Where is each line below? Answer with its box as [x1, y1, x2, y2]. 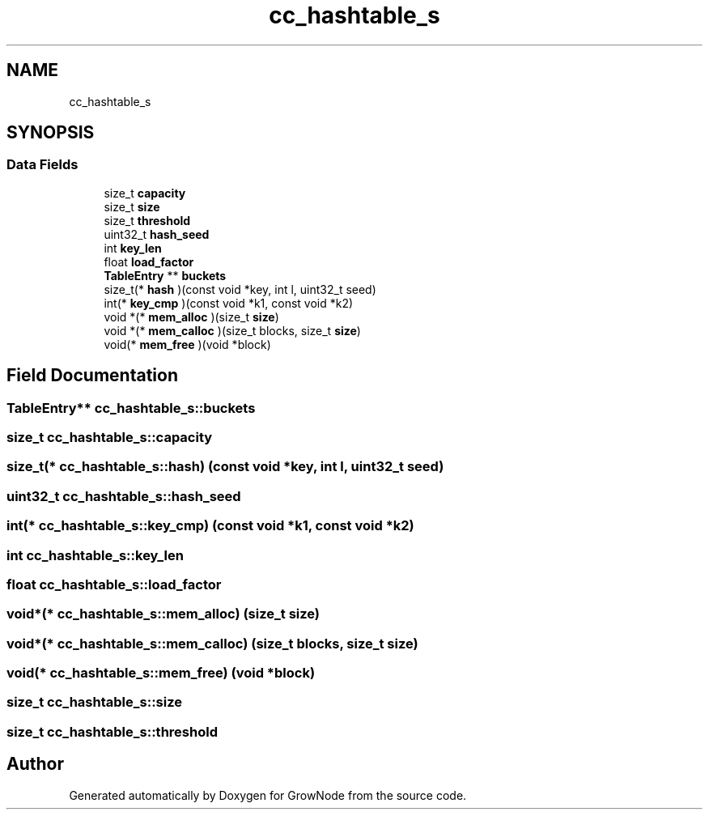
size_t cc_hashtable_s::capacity [6, 429, 213, 446]
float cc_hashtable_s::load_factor [6, 576, 222, 593]
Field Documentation [6, 365, 178, 386]
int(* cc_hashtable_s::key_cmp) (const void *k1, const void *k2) [6, 517, 414, 534]
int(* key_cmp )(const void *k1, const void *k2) [104, 295, 354, 310]
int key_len [104, 240, 162, 255]
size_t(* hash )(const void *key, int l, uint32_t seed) [104, 282, 376, 296]
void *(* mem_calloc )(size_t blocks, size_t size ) [104, 323, 361, 338]
